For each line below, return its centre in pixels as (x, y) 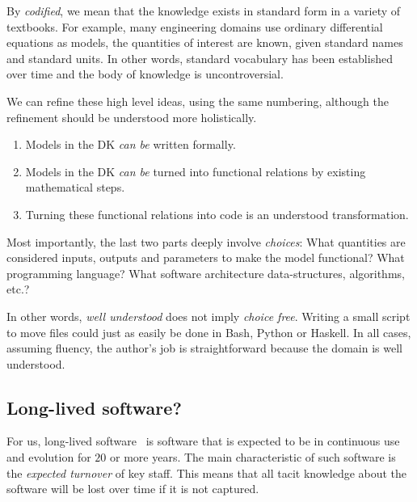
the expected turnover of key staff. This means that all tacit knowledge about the (207, 472)
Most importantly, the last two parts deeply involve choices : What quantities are (206, 241)
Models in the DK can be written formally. (131, 144)
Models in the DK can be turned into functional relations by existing (196, 171)
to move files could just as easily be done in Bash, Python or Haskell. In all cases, (209, 332)
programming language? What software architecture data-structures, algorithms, (206, 273)
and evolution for (49, 457)
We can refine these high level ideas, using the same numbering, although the (198, 101)
